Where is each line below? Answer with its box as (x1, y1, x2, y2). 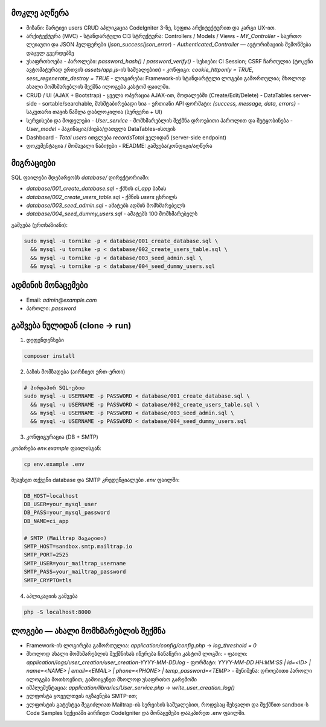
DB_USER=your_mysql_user (24, 501, 98, 508)
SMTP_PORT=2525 (24, 551, 69, 558)
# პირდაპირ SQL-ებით (24, 384, 85, 391)
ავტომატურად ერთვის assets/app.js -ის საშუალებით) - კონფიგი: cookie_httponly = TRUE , (26, 66, 254, 74)
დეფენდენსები (26, 336, 65, 343)
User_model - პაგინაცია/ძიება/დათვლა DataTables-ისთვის (26, 125, 176, 133)
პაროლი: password (26, 305, 77, 312)
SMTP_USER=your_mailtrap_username (24, 560, 126, 567)
